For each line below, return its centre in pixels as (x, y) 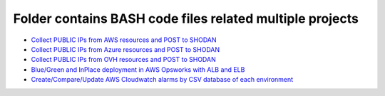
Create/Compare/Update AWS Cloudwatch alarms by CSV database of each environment (162, 80)
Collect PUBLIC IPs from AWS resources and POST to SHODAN (124, 40)
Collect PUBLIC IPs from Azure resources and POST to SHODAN (125, 49)
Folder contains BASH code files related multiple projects (186, 18)
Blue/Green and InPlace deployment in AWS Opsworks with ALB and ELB (138, 69)
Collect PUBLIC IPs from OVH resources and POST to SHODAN (124, 60)
